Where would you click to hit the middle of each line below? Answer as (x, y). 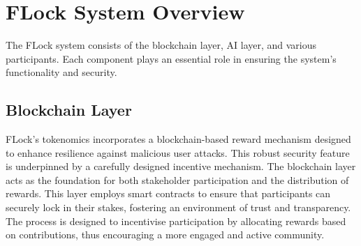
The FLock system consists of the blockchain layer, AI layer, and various (161, 45)
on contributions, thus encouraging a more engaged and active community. (165, 235)
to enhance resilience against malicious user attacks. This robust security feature (178, 152)
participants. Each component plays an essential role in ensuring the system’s (171, 58)
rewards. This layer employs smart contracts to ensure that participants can (168, 193)
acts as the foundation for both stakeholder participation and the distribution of (177, 179)
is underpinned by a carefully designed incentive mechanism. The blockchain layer (181, 166)
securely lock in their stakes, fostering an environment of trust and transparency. (178, 207)
